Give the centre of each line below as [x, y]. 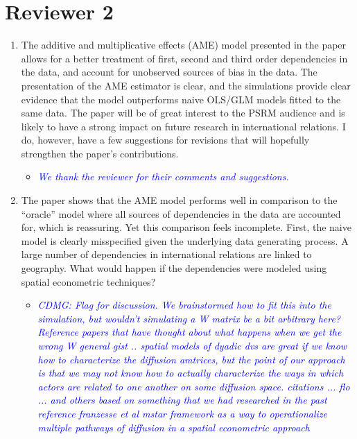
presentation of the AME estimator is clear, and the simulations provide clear [186, 85]
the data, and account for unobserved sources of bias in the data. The [169, 72]
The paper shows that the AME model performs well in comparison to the [179, 200]
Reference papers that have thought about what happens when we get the [190, 332]
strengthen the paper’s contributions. [100, 153]
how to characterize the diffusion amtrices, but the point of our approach [191, 359]
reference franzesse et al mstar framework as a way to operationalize [183, 413]
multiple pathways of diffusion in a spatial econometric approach [174, 427]
